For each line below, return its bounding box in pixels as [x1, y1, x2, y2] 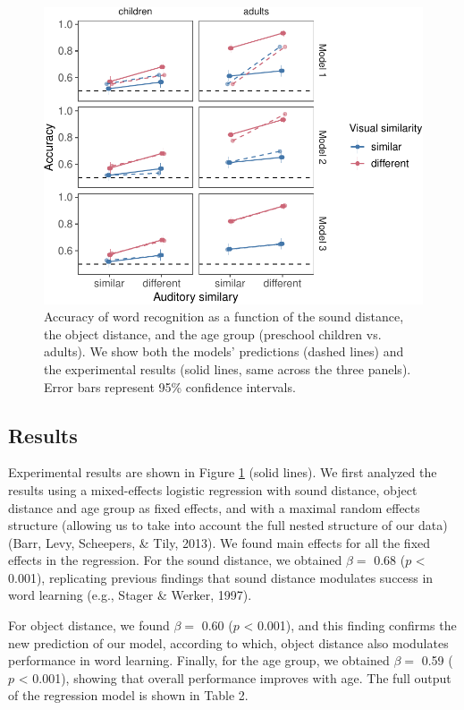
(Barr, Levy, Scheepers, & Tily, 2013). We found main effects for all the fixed [8, 533, 431, 552]
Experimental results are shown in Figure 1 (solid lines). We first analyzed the [8, 463, 437, 482]
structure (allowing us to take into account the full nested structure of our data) [8, 516, 448, 535]
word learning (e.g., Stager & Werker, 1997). [8, 586, 252, 604]
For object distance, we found [8, 616, 170, 635]
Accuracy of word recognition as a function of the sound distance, [44, 307, 404, 326]
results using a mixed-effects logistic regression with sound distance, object [8, 480, 418, 499]
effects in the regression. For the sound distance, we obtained [8, 551, 342, 569]
